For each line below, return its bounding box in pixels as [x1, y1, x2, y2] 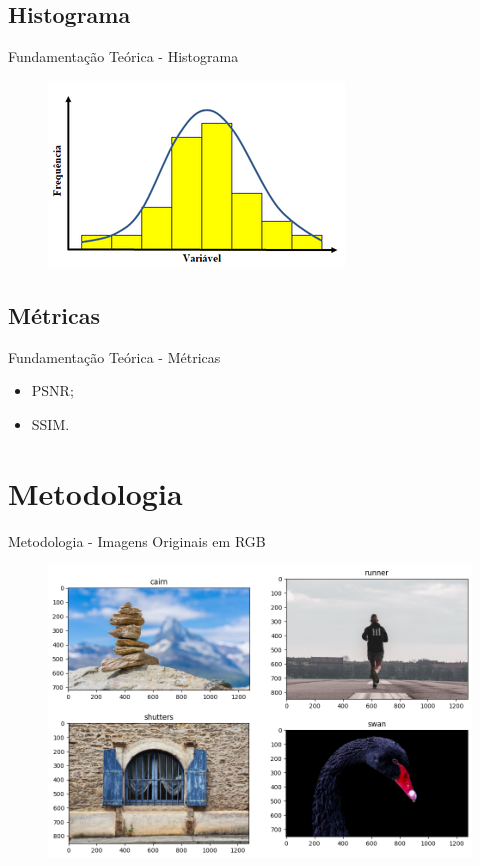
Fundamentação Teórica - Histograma [8, 46, 239, 67]
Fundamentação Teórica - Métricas [8, 346, 221, 367]
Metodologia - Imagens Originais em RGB [8, 530, 266, 551]
